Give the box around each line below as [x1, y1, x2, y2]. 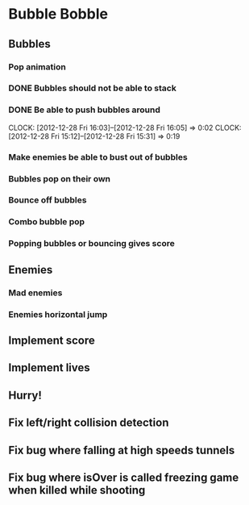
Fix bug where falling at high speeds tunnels [8, 443, 235, 457]
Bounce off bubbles [8, 194, 87, 206]
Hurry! [8, 388, 43, 402]
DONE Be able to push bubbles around [8, 104, 161, 115]
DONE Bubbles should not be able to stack [8, 82, 177, 94]
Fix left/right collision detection [8, 416, 169, 430]
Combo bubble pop [8, 216, 85, 227]
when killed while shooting [8, 483, 146, 497]
